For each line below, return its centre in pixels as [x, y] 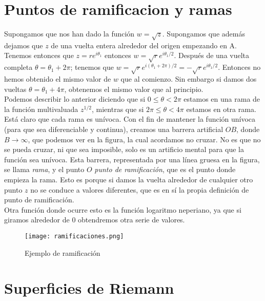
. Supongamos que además [203, 34]
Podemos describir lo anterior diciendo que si [75, 99]
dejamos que [24, 45]
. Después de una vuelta [212, 55]
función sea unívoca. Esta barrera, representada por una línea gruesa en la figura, [132, 159]
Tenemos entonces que [39, 55]
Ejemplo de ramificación [63, 252]
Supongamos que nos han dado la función [69, 34]
